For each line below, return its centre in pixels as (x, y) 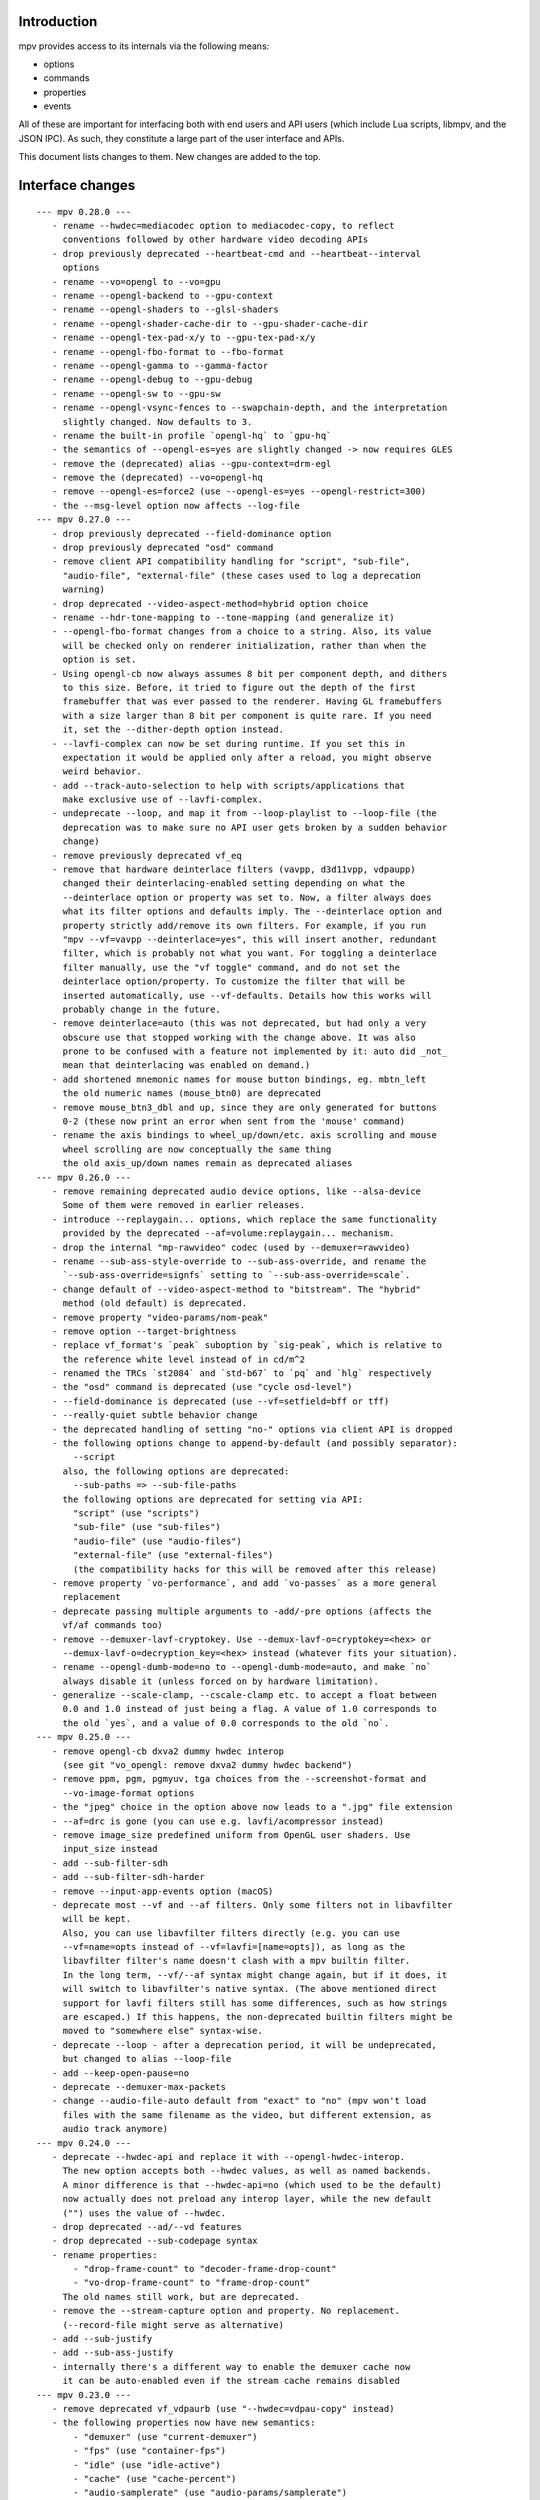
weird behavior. (102, 771)
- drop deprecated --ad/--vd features (146, 2226)
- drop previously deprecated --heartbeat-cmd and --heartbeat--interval (236, 253)
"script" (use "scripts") (136, 1513)
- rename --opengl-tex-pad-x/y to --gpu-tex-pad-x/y (183, 338)
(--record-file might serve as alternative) (173, 2324)
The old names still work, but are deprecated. (181, 2296)
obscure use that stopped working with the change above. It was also (239, 1037)
